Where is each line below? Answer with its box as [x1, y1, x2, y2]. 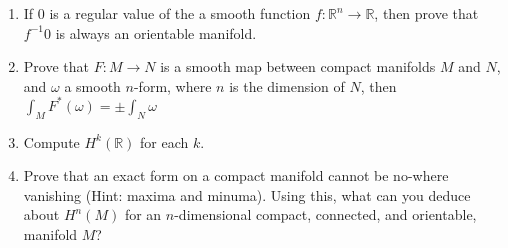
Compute [23, 131, 80, 152]
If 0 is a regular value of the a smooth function [23, 3, 311, 23]
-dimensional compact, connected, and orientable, [174, 204, 477, 225]
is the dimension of [229, 75, 345, 96]
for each [140, 131, 189, 152]
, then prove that [374, 3, 479, 23]
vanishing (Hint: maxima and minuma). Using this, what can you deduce [23, 184, 471, 205]
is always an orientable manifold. [55, 22, 257, 43]
